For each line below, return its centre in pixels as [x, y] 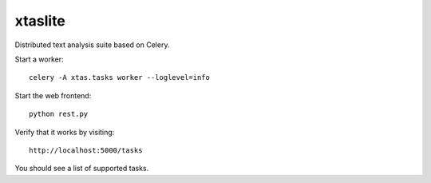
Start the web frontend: [53, 95]
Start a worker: [39, 59]
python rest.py [59, 114]
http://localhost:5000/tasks [86, 150]
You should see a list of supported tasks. [82, 169]
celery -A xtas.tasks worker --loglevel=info [120, 78]
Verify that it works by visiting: [65, 132]
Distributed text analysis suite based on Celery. [92, 45]
